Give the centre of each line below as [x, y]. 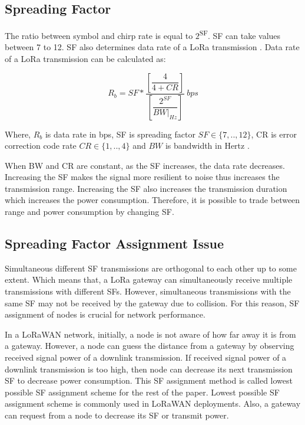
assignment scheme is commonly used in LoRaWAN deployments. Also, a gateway [153, 403]
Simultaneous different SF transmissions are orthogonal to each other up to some [151, 268]
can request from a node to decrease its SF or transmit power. [117, 415]
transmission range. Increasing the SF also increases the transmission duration [146, 188]
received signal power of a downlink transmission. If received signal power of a [146, 357]
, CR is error [274, 134]
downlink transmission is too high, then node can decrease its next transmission [149, 369]
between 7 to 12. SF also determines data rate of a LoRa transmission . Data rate [152, 47]
